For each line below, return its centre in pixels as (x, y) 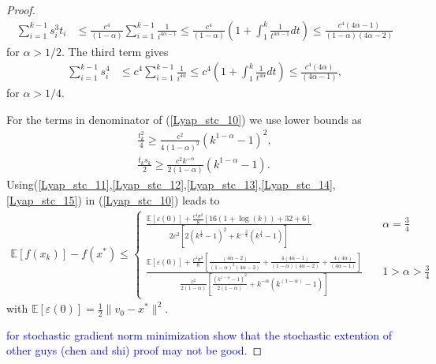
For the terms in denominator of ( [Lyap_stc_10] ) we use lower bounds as (184, 119)
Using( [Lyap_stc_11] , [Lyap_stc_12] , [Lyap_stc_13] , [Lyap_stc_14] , (171, 184)
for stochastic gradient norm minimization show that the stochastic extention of (199, 334)
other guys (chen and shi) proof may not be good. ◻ (134, 350)
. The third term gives (115, 51)
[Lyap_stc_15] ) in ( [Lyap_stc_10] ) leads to (113, 199)
